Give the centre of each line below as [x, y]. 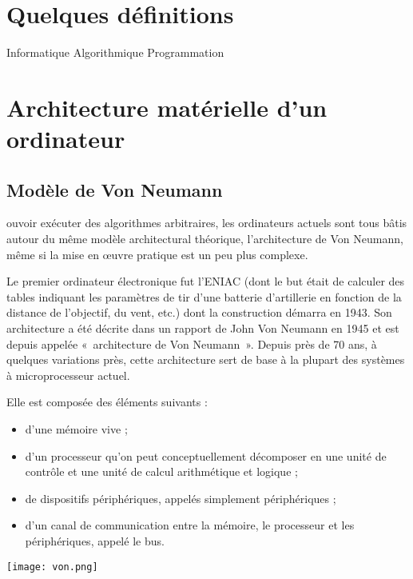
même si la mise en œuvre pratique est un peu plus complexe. [157, 254]
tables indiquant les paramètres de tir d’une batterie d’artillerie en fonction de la [204, 296]
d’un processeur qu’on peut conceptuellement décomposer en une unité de [206, 455]
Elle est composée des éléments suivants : [107, 402]
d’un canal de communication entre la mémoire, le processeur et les [190, 525]
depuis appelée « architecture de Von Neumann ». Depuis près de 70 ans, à [192, 343]
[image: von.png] [52, 567]
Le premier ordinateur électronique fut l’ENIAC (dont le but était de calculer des [206, 281]
